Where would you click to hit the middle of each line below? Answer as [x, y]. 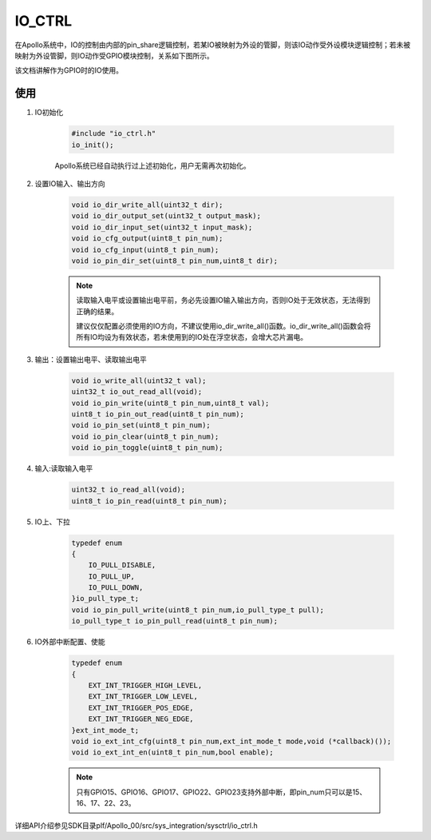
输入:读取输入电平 [64, 468]
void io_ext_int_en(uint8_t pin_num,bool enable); [173, 752]
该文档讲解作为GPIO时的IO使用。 [69, 70]
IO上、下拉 [53, 522]
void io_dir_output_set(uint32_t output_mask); [166, 216]
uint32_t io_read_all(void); [129, 490]
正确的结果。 [97, 311]
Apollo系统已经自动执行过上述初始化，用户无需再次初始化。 [152, 165]
